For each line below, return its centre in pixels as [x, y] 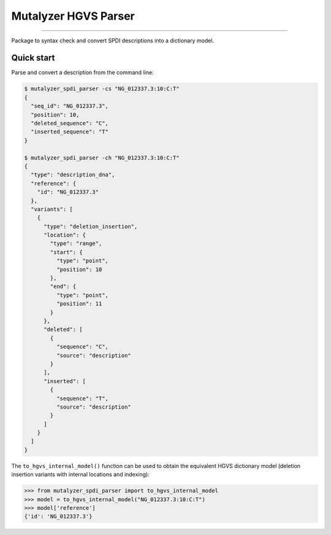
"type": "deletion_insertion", [91, 226]
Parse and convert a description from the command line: [82, 72]
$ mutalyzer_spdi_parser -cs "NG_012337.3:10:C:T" [102, 89]
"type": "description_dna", [73, 175]
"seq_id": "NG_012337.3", [70, 106]
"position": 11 [79, 304]
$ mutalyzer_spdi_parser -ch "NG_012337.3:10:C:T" [102, 158]
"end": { [63, 287]
